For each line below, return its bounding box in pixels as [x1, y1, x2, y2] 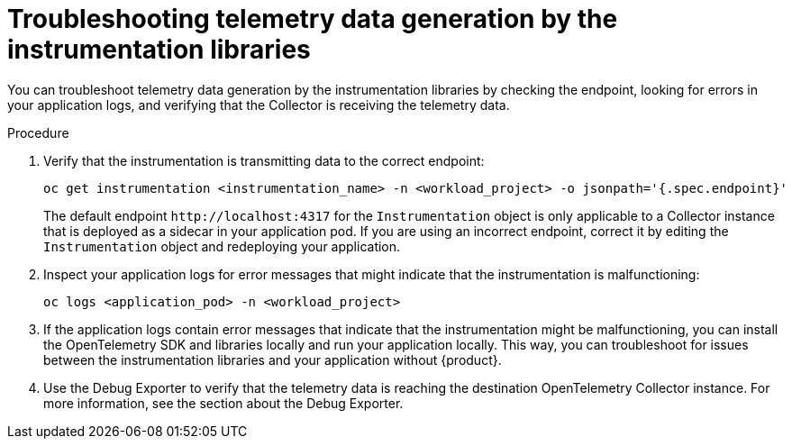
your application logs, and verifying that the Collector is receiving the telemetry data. [7, 96, 510, 113]
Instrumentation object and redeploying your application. [43, 238, 401, 254]
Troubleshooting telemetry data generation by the [7, 4, 618, 34]
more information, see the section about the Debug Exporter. [43, 395, 404, 411]
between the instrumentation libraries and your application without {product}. [43, 351, 502, 368]
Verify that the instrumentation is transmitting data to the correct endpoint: [43, 152, 485, 168]
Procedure [7, 124, 69, 141]
